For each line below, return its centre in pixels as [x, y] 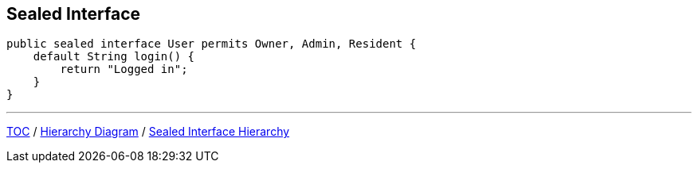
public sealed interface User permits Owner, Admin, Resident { [212, 44]
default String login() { [114, 57]
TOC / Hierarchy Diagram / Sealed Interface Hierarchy [148, 132]
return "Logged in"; [124, 69]
